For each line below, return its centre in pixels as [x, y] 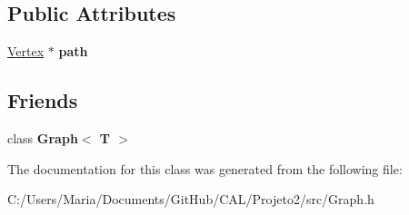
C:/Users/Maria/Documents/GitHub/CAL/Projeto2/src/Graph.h [191, 199]
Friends [43, 100]
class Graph [43, 138]
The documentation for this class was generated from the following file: [205, 168]
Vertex [26, 51]
